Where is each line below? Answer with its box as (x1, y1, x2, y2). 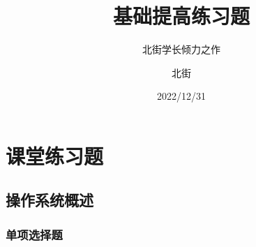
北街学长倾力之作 (142, 42, 220, 57)
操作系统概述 (6, 189, 93, 211)
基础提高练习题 (112, 1, 250, 30)
